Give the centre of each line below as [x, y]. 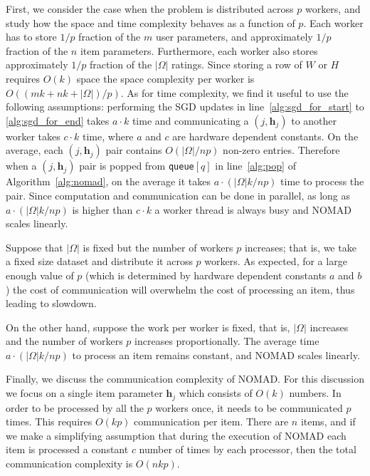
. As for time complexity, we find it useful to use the [234, 92]
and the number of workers [64, 341]
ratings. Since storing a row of [237, 64]
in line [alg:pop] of [255, 166]
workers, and [333, 9]
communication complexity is [69, 463]
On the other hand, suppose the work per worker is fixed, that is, [148, 327]
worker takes [33, 136]
